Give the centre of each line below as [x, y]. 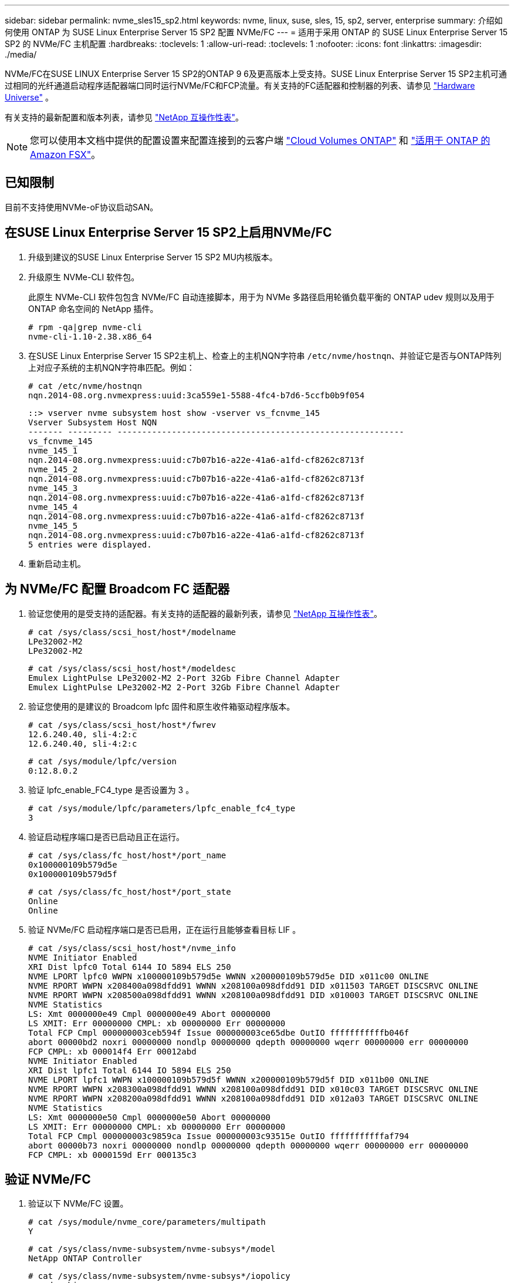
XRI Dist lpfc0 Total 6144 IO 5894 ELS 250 [130, 967]
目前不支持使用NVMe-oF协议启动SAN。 [82, 207]
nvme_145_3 [53, 488]
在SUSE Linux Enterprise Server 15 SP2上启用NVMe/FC [168, 233]
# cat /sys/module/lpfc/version [102, 761]
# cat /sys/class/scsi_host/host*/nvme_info [132, 948]
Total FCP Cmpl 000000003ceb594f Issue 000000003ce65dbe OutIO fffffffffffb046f [219, 1032]
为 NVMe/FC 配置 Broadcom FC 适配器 [117, 589]
